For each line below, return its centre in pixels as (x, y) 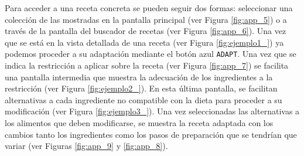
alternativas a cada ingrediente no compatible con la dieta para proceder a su (144, 99)
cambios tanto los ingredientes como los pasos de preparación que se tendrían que (151, 134)
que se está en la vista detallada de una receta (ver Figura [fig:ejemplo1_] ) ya (144, 42)
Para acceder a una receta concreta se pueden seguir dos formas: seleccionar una (149, 8)
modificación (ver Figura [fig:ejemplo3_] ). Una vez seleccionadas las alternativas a (152, 111)
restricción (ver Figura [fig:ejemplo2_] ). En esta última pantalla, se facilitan (141, 88)
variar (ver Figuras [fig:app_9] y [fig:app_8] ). (86, 146)
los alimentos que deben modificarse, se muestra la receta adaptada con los (139, 123)
